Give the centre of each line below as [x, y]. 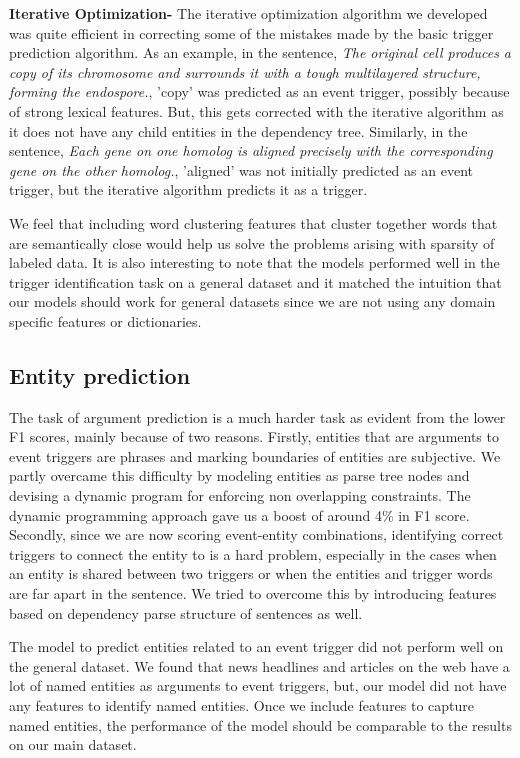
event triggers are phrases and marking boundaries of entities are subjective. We [255, 455]
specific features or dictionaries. [105, 320]
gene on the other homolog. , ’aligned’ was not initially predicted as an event [241, 169]
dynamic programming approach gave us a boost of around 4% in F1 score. [239, 514]
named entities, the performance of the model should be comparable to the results [260, 724]
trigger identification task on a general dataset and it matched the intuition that [255, 281]
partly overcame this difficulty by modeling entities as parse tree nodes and [239, 475]
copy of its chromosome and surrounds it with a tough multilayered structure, [245, 71]
